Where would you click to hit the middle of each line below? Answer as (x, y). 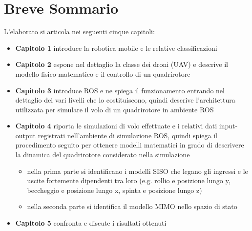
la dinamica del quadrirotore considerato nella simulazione (103, 155)
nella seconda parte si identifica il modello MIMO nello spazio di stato (132, 206)
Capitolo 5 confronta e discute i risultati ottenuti (91, 223)
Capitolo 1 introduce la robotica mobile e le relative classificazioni (116, 48)
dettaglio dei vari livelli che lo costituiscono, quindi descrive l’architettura (125, 100)
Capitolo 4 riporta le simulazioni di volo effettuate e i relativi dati (116, 126)
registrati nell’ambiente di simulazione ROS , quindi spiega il (127, 135)
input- (228, 126)
